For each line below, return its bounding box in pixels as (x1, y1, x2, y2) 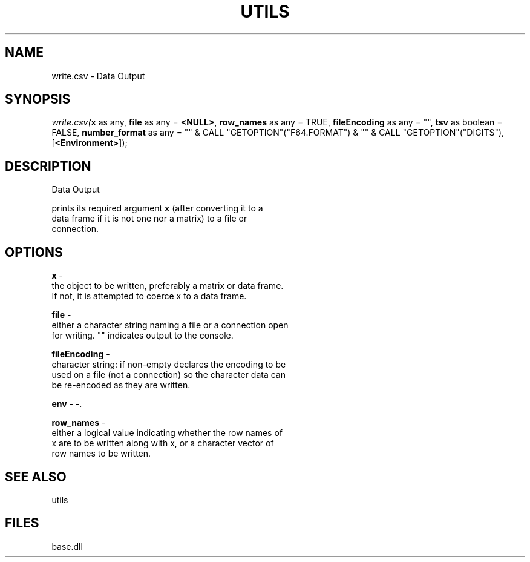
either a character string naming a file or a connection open (51, 320, 289, 331)
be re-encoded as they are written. (51, 380, 191, 391)
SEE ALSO (5, 469, 67, 484)
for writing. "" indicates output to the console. (51, 330, 234, 341)
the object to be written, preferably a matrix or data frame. (51, 280, 284, 291)
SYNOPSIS (5, 91, 71, 107)
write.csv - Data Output (51, 70, 145, 81)
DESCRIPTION (5, 158, 91, 174)
